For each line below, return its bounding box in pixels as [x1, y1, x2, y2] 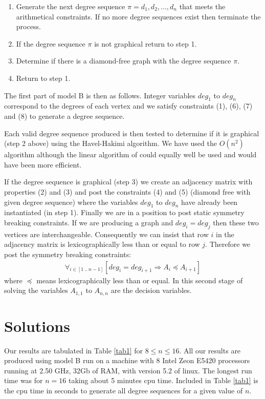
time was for [4, 375, 43, 386]
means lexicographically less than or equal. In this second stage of [36, 275, 243, 285]
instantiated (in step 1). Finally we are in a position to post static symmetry [4, 207, 245, 218]
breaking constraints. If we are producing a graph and [4, 217, 173, 227]
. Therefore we [205, 239, 251, 249]
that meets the [179, 1, 226, 11]
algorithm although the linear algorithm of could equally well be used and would [4, 149, 257, 160]
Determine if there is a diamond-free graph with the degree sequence [16, 55, 231, 66]
